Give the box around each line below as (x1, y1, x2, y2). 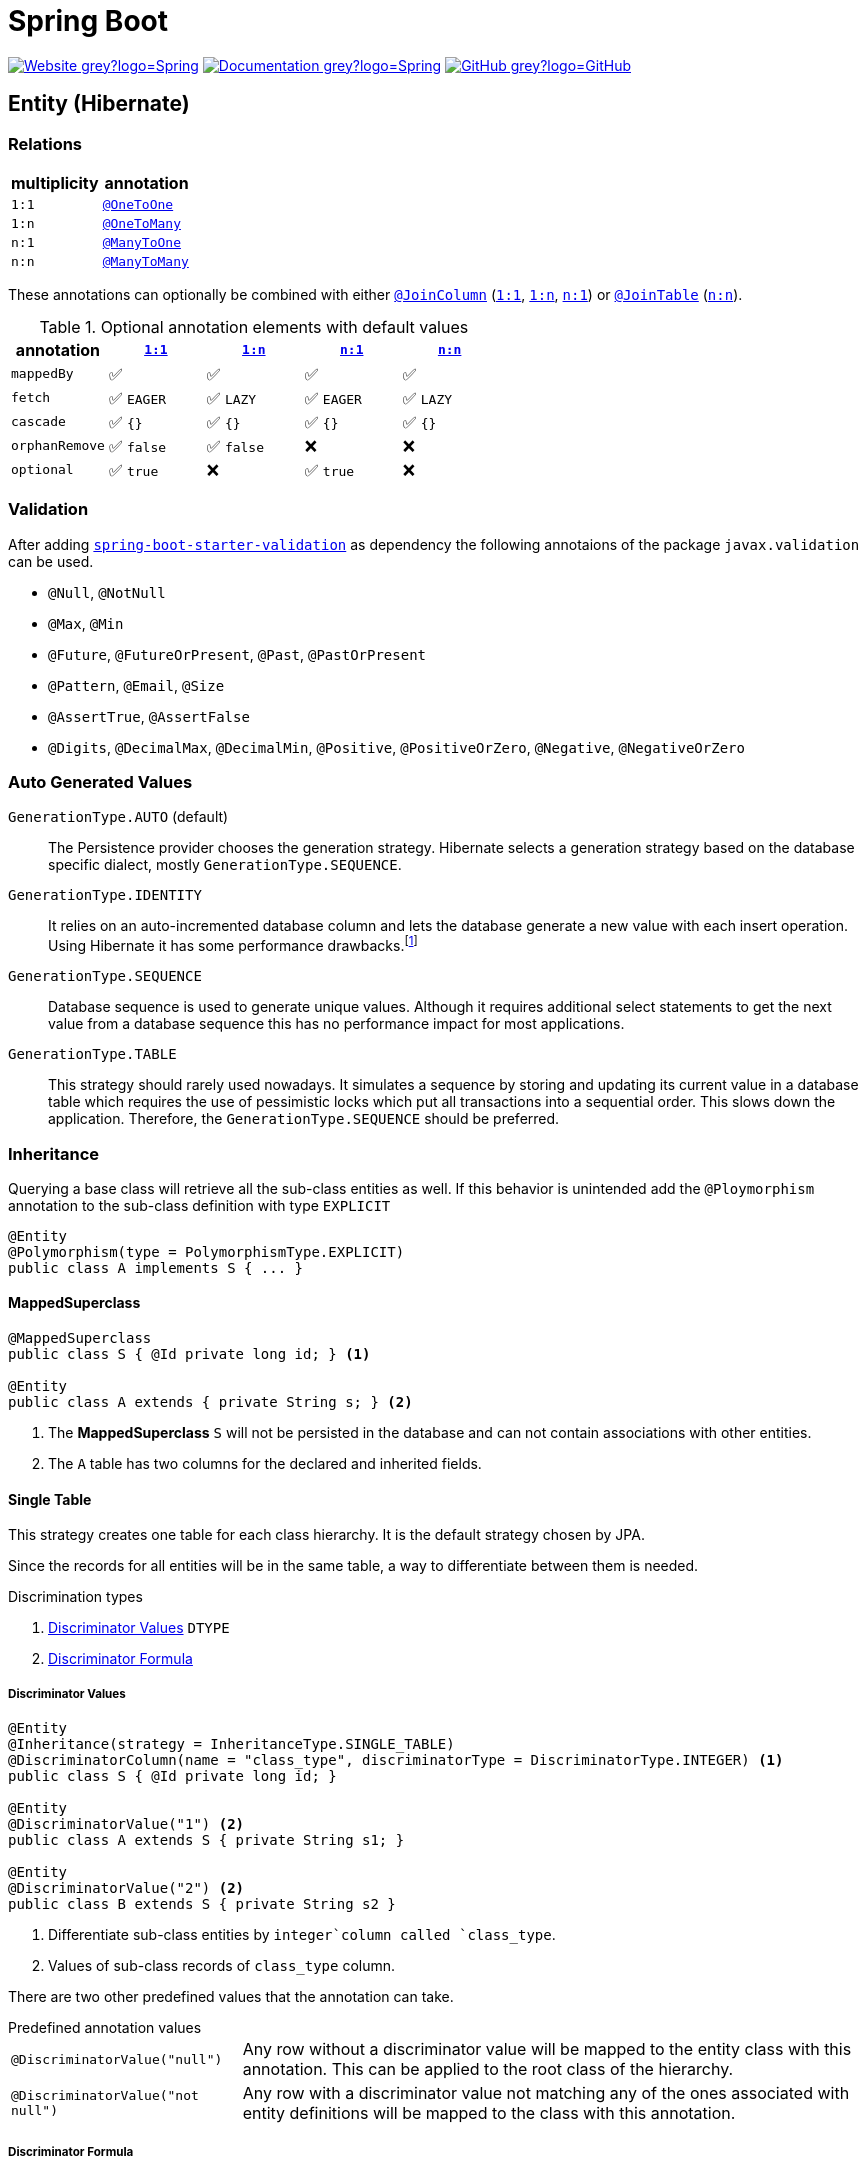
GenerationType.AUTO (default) (8, 808, 229, 826)
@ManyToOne (102, 234, 181, 250)
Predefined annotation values (8, 2019, 202, 2037)
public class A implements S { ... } (8, 1259, 304, 1276)
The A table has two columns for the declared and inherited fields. (48, 1455, 482, 1473)
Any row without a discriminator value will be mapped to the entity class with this (242, 2039, 852, 2060)
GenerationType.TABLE (8, 1046, 177, 1063)
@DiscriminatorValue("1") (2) (8, 1816, 245, 1833)
